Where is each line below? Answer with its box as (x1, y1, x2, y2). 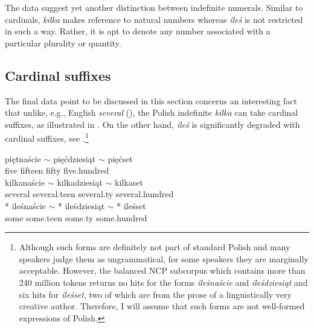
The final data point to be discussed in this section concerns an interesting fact (5, 94, 297, 107)
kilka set (115, 175, 143, 188)
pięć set (107, 152, 133, 165)
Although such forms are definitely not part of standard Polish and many (19, 241, 290, 253)
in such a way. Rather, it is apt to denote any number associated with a (5, 25, 271, 37)
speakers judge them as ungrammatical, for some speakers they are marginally (19, 252, 309, 265)
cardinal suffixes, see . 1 (5, 130, 89, 145)
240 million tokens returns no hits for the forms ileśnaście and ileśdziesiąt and (19, 276, 308, 288)
